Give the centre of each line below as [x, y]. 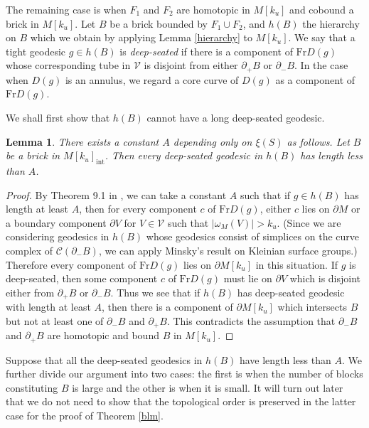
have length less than [285, 359]
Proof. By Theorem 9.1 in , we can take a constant [116, 194]
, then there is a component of [167, 307]
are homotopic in [213, 9]
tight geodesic [36, 51]
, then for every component [138, 209]
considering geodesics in [58, 236]
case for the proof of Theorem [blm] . [85, 416]
